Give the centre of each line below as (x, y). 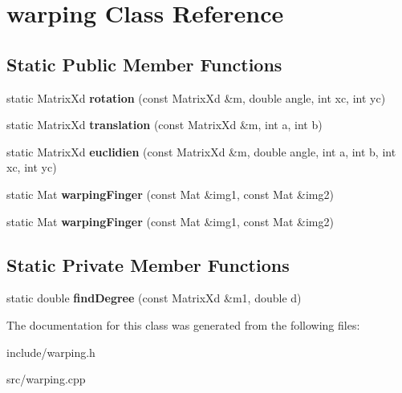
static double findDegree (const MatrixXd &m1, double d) (154, 298)
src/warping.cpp (46, 379)
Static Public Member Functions (144, 64)
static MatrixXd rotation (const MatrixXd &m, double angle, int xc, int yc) (196, 97)
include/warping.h (51, 352)
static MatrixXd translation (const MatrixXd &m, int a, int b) (164, 125)
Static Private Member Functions (148, 264)
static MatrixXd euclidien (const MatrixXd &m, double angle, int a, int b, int (201, 151)
